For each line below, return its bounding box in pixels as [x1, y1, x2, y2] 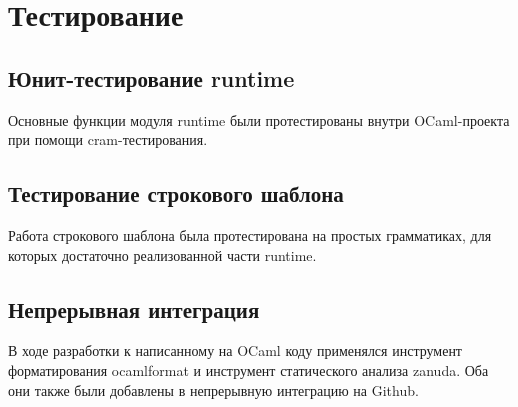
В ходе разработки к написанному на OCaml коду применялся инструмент [8, 340, 462, 361]
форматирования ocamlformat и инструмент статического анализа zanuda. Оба [8, 359, 489, 380]
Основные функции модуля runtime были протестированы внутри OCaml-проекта [8, 109, 510, 130]
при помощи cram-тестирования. [8, 129, 208, 150]
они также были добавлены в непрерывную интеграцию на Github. [8, 379, 419, 400]
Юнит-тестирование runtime [8, 62, 295, 93]
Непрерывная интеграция [8, 293, 260, 324]
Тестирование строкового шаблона [8, 178, 344, 209]
